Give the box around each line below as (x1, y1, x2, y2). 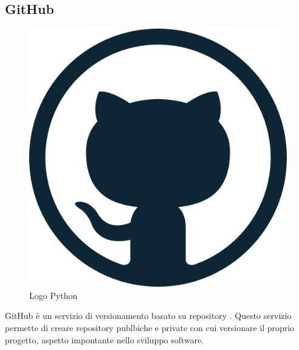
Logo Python (29, 289, 78, 301)
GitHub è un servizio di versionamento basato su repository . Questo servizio (5, 309, 292, 322)
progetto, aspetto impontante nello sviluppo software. (5, 333, 204, 346)
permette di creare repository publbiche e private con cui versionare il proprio (5, 321, 295, 334)
